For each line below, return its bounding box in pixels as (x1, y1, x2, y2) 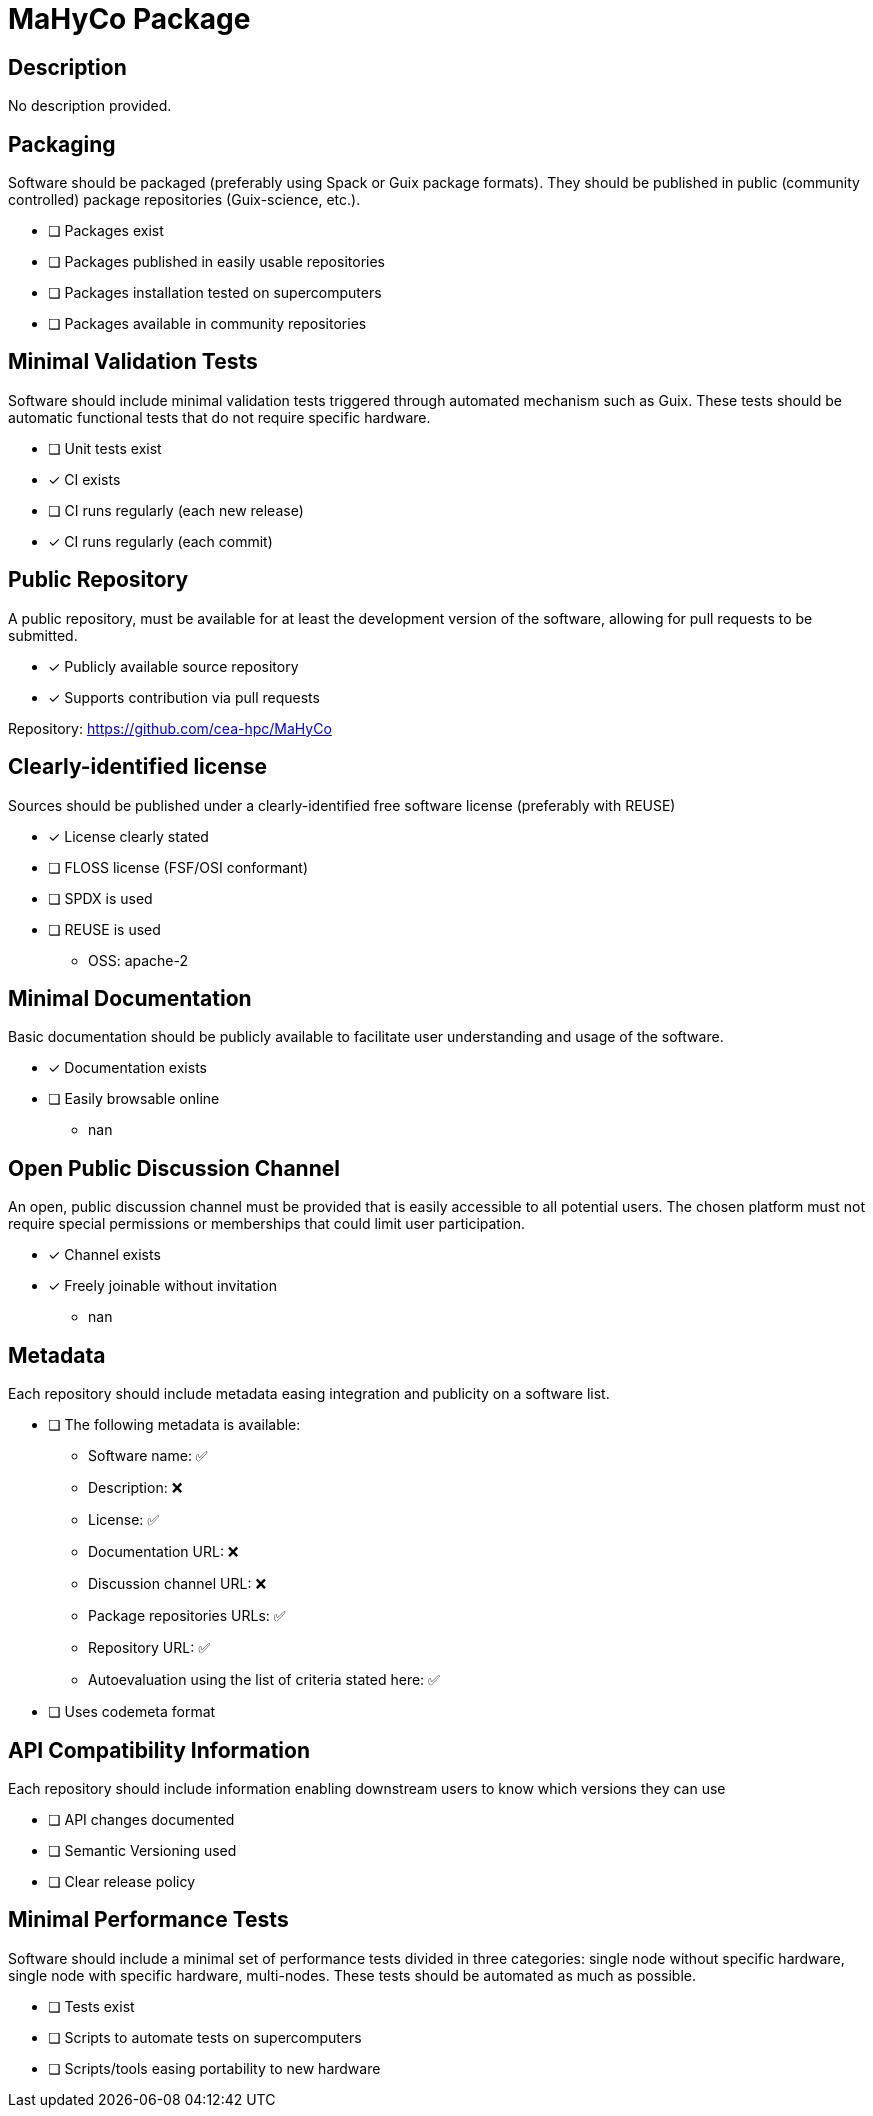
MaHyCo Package (8, 2, 251, 36)
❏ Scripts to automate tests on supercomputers (48, 2028, 362, 2046)
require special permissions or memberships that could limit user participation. (8, 1215, 526, 1233)
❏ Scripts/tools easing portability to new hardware (48, 2059, 381, 2077)
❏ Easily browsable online (48, 1090, 220, 1108)
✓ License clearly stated (48, 827, 209, 845)
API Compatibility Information (8, 1737, 310, 1763)
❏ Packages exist (48, 222, 164, 240)
